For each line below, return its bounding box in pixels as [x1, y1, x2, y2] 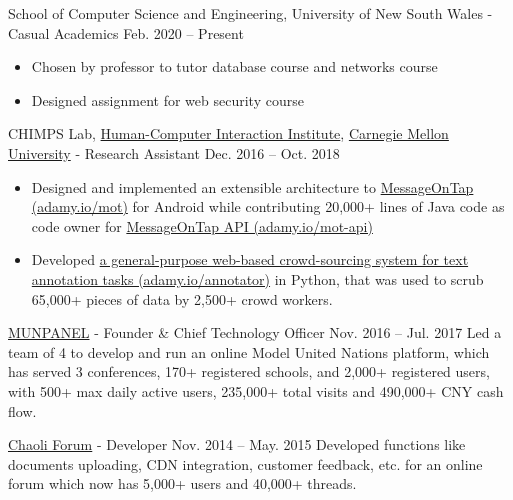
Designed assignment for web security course [31, 89, 304, 110]
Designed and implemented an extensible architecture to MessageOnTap [31, 176, 474, 197]
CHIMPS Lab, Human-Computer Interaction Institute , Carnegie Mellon [8, 123, 449, 144]
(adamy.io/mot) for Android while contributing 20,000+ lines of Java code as [31, 196, 505, 217]
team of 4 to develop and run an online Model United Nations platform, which [8, 341, 490, 362]
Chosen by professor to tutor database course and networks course [31, 56, 438, 77]
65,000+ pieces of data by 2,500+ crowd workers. [31, 288, 333, 309]
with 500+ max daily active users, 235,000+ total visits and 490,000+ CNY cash [8, 380, 504, 401]
